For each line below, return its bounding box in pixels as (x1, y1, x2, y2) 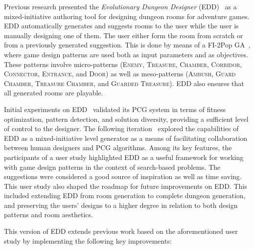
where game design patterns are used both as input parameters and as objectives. (4, 49, 248, 59)
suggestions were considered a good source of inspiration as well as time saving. (4, 171, 242, 181)
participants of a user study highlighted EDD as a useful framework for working (4, 152, 244, 162)
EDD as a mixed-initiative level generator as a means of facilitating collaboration (4, 133, 248, 143)
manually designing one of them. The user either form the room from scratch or (4, 30, 243, 40)
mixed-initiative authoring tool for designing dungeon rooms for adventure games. (4, 11, 250, 21)
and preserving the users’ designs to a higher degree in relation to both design (4, 200, 238, 210)
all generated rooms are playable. (4, 88, 103, 98)
